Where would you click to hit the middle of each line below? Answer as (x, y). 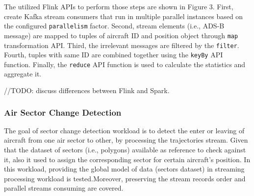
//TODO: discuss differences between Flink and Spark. (87, 90)
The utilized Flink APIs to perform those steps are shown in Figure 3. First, (119, 6)
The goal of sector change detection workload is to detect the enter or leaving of (124, 130)
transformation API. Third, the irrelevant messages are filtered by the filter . (122, 45)
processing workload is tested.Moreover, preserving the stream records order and (125, 178)
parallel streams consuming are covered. (64, 188)
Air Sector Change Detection (63, 112)
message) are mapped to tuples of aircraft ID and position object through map (121, 35)
